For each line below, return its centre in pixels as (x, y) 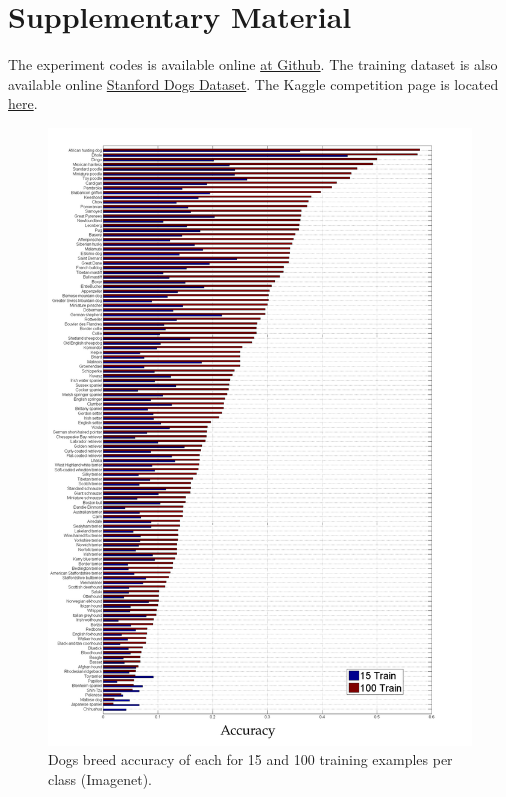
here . (23, 103)
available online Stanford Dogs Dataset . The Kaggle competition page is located (253, 83)
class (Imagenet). (100, 778)
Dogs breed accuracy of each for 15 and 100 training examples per (250, 759)
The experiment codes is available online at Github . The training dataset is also (253, 64)
